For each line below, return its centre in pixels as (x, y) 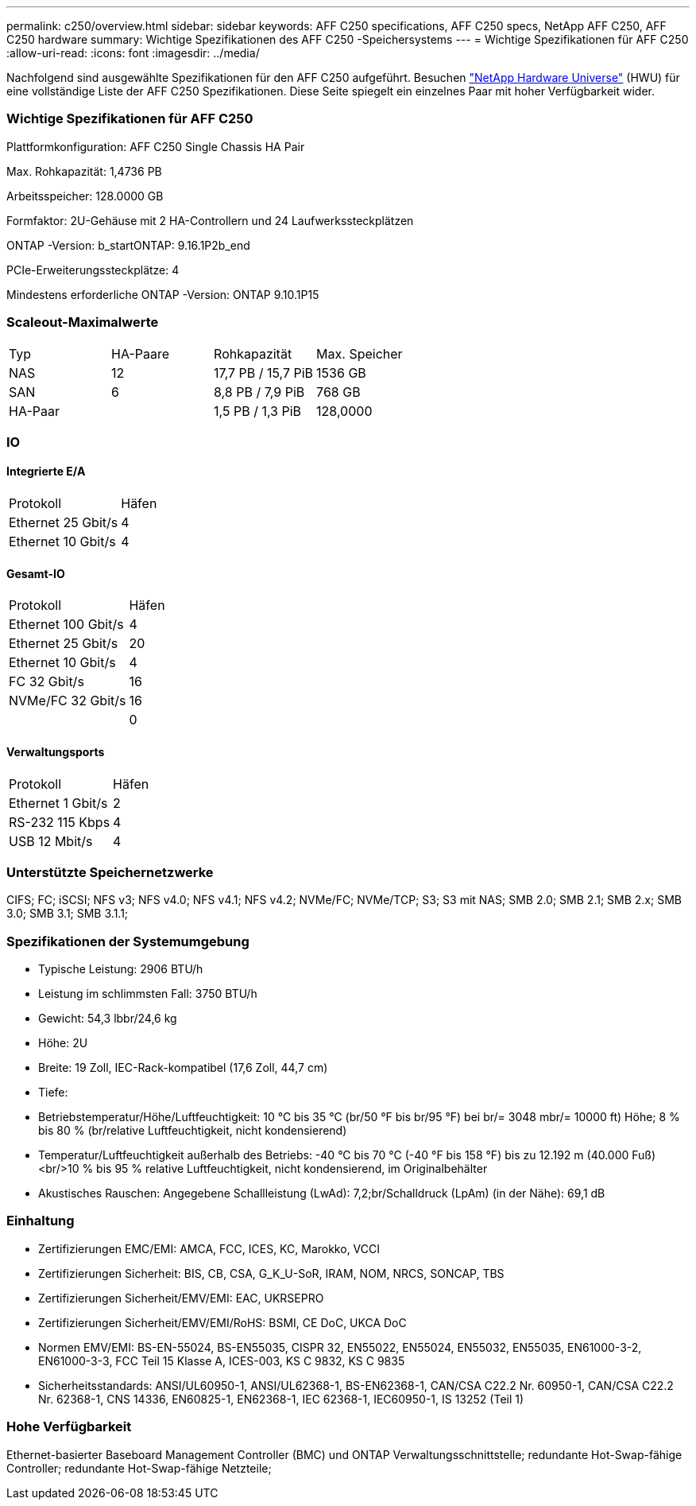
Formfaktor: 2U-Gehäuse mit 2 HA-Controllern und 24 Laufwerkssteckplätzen (210, 220)
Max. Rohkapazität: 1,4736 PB (84, 171)
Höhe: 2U (63, 1043)
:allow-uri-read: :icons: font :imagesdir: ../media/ (133, 53)
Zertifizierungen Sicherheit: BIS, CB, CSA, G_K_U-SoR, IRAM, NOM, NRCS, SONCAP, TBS (271, 1273)
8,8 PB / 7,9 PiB (259, 392)
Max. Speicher (360, 353)
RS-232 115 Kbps (60, 822)
